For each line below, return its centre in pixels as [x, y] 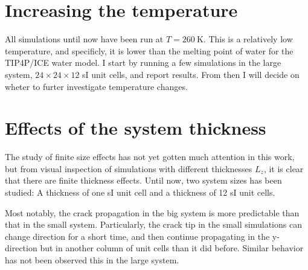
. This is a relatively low [248, 39]
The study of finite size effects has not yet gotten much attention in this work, [150, 157]
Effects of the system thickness [136, 128]
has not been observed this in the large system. [92, 259]
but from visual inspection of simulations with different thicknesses [129, 168]
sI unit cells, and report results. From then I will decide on [191, 74]
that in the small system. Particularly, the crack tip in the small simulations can [153, 224]
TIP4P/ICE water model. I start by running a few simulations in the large [143, 63]
